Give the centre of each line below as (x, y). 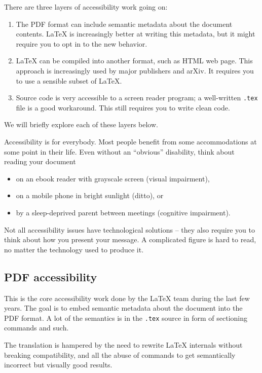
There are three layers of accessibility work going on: (86, 7)
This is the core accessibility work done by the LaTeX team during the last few (127, 298)
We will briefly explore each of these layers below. (81, 124)
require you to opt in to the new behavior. (82, 43)
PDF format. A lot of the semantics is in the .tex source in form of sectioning (126, 318)
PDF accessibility (51, 276)
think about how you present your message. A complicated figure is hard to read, (130, 239)
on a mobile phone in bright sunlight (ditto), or (90, 195)
